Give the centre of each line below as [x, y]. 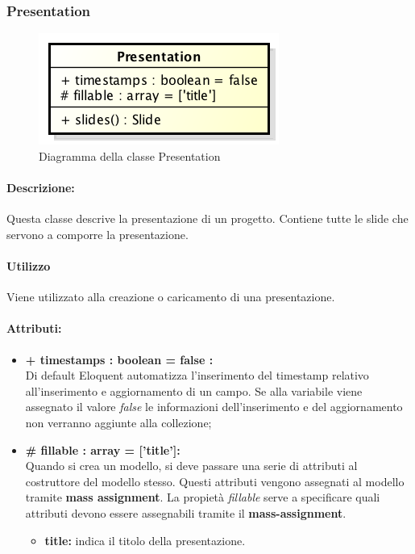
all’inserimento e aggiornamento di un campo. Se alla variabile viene [194, 390]
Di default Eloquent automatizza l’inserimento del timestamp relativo [197, 375]
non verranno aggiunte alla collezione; [118, 422]
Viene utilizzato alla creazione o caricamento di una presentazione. [171, 297]
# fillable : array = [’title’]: [103, 449]
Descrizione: [41, 187]
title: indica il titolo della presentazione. [145, 540]
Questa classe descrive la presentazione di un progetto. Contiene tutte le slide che [207, 218]
